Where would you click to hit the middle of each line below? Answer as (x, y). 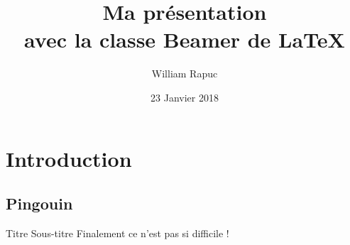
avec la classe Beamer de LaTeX (185, 39)
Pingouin (39, 203)
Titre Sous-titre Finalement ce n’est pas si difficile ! (117, 233)
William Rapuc (185, 73)
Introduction (69, 158)
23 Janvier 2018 (185, 97)
